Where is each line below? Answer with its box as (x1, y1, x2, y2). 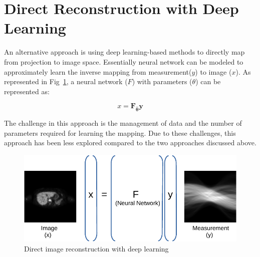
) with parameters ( (132, 76, 192, 87)
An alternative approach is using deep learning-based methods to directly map (4, 47, 245, 57)
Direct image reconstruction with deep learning (24, 243, 169, 253)
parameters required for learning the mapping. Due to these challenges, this (4, 127, 236, 138)
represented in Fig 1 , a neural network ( (4, 76, 128, 87)
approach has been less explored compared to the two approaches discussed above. (4, 137, 256, 148)
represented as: (4, 86, 50, 96)
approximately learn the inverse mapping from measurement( (4, 66, 192, 77)
